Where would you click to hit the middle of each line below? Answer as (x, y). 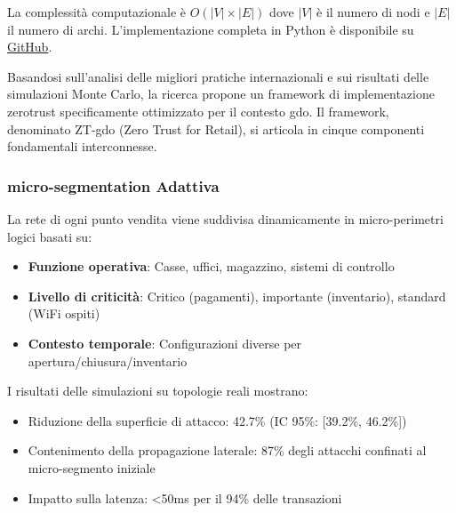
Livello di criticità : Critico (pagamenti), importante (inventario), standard (237, 296)
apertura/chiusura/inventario (108, 361)
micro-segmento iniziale (92, 467)
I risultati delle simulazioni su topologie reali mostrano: (158, 391)
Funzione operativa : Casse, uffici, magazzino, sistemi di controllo (211, 266)
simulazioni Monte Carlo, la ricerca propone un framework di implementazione (221, 94)
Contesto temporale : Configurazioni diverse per (165, 343)
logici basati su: (50, 236)
